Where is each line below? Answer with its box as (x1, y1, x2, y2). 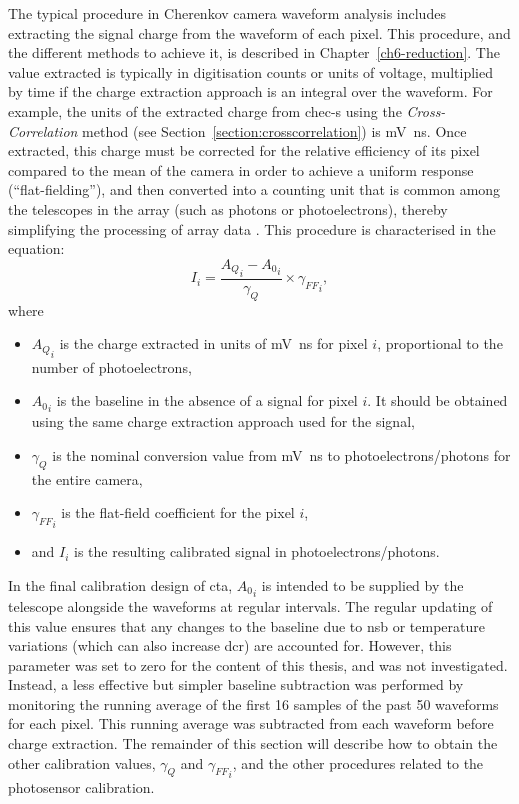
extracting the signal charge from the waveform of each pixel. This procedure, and (8, 22, 511, 43)
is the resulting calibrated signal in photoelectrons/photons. (74, 541, 440, 562)
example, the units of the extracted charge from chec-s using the (8, 100, 402, 121)
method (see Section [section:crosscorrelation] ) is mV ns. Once (82, 120, 467, 141)
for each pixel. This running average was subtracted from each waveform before (8, 713, 494, 734)
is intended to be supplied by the (261, 574, 464, 595)
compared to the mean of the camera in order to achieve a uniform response (8, 159, 474, 180)
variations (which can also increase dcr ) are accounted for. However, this (8, 635, 452, 656)
